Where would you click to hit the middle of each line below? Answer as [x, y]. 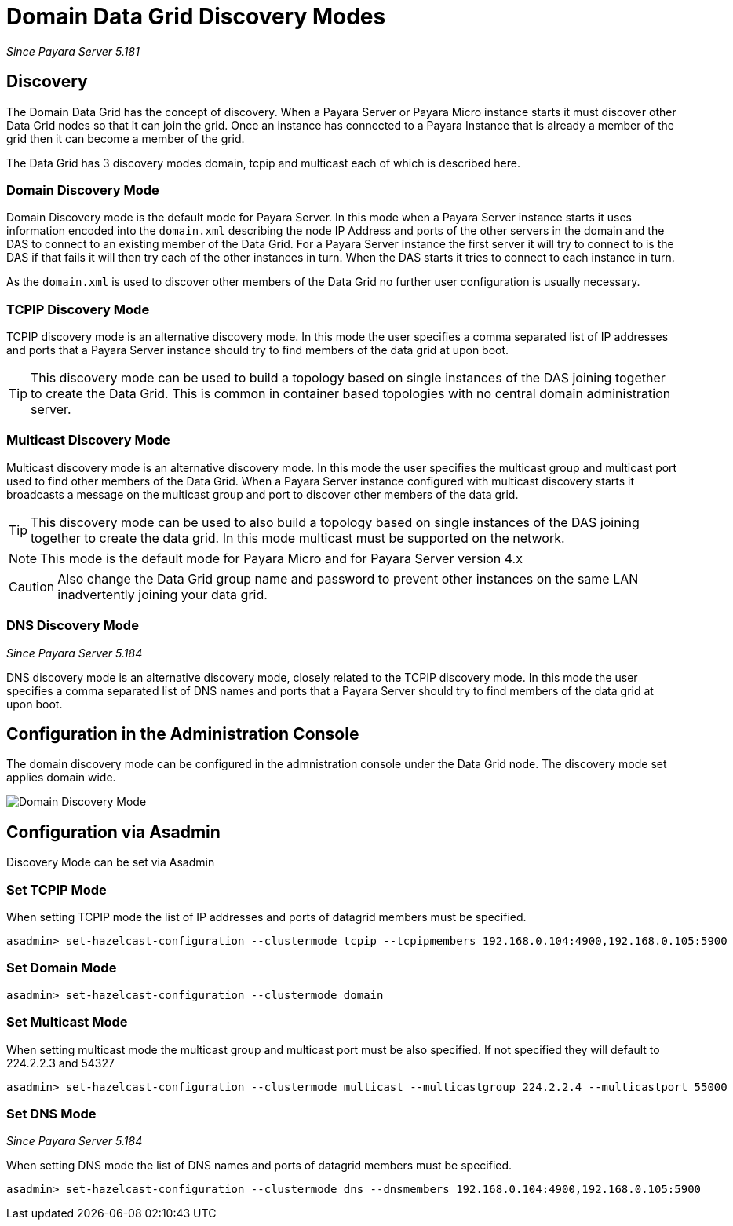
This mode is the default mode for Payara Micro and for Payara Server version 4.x [281, 558]
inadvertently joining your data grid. [162, 594]
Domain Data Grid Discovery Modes [196, 16]
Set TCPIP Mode [57, 889]
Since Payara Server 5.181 [73, 51]
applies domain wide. [61, 778]
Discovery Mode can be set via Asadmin [111, 862]
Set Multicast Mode [67, 1022]
